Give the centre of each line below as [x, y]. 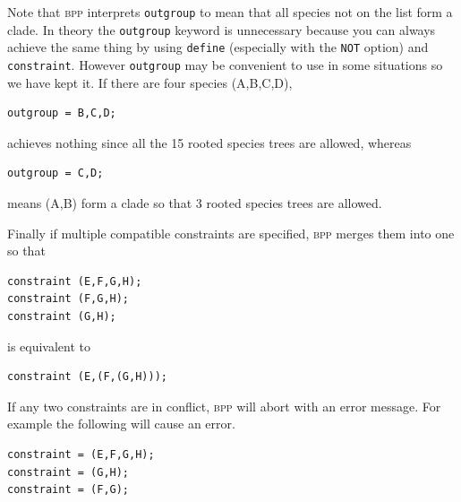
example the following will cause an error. [121, 424]
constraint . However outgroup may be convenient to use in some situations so [225, 64]
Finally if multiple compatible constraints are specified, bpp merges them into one [231, 233]
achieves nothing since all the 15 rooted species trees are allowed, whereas [209, 142]
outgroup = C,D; [55, 173]
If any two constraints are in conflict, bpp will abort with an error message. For [224, 406]
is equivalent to [49, 346]
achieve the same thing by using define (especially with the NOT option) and [218, 47]
